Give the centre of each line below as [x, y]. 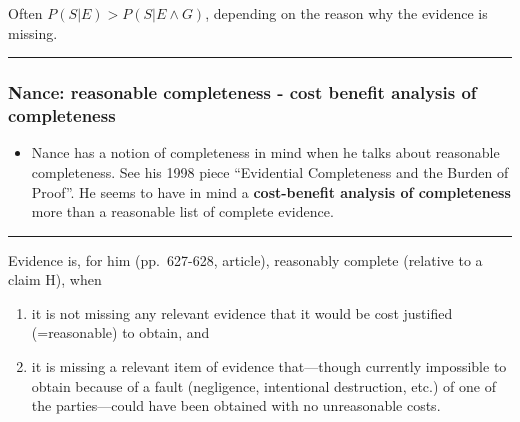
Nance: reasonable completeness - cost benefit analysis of [242, 92]
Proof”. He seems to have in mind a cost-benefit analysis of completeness [271, 191]
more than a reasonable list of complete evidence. [182, 211]
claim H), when [55, 279]
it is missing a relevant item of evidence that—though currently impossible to [269, 366]
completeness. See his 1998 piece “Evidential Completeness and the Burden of [270, 171]
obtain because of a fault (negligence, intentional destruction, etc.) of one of [263, 385]
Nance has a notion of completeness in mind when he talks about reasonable [265, 152]
